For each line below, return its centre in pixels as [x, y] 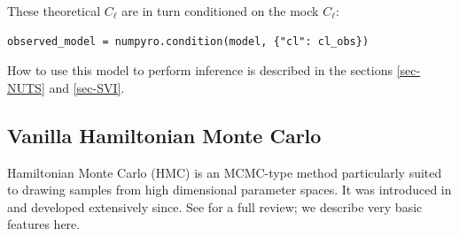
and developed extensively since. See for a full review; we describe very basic [215, 206]
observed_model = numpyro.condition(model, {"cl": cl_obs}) [188, 41]
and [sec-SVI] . [87, 87]
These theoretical [54, 11]
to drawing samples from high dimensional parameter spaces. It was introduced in [229, 190]
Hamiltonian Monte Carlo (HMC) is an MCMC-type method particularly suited [225, 172]
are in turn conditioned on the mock [220, 11]
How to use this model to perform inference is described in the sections [200, 70]
